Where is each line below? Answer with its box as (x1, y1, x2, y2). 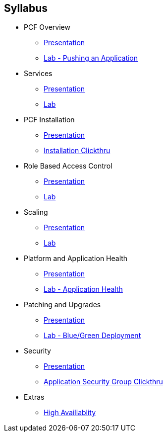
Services (24, 69, 53, 78)
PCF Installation (24, 115, 75, 124)
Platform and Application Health (24, 254, 128, 263)
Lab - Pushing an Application (44, 54, 138, 63)
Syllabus (4, 2, 48, 14)
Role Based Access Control (24, 162, 112, 171)
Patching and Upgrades (24, 300, 101, 309)
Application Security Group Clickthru (44, 377, 163, 386)
